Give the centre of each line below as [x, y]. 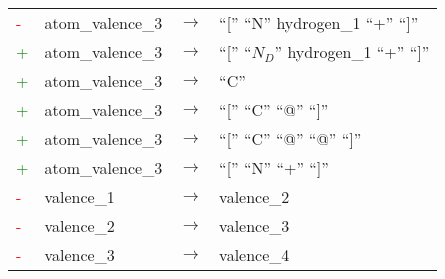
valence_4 [254, 254]
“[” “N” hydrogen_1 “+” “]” [319, 22]
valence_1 [79, 196]
